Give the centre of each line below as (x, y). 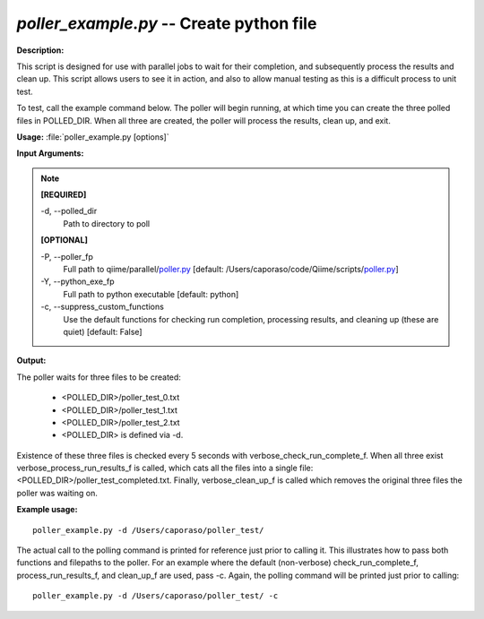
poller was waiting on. (57, 493)
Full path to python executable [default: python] (151, 294)
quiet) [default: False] (103, 331)
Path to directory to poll (107, 223)
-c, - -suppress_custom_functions (103, 307)
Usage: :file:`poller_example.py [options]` (93, 137)
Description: (40, 50)
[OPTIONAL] (65, 240)
